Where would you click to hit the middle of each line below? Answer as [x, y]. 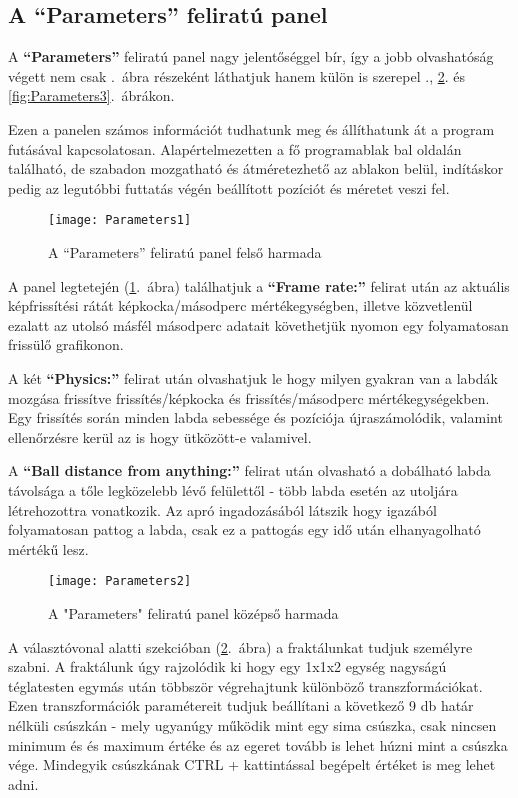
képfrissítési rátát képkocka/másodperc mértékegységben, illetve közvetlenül [240, 305]
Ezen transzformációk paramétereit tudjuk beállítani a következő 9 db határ [241, 705]
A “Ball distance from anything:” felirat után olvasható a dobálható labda [249, 470]
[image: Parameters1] [120, 220]
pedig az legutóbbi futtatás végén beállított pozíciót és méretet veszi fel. [229, 187]
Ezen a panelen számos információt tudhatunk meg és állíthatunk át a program [251, 128]
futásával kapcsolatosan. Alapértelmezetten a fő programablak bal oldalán [235, 148]
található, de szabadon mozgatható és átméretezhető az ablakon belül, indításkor [256, 168]
